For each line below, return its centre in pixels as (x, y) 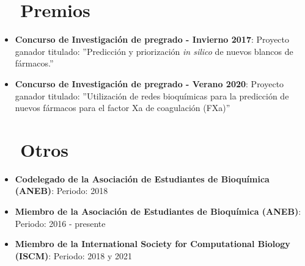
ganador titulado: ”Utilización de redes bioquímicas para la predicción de (152, 95)
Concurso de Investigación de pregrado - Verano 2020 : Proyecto (149, 83)
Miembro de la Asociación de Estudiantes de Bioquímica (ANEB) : (158, 211)
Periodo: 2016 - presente (60, 223)
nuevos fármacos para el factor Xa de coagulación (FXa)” (123, 108)
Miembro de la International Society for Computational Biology (152, 244)
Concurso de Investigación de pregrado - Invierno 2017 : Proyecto (152, 39)
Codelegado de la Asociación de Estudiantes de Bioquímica (142, 178)
